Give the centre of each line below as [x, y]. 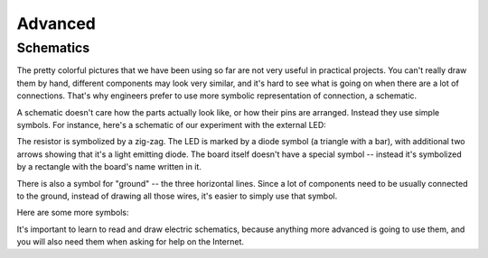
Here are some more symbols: [73, 213]
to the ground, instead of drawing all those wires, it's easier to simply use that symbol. [177, 196]
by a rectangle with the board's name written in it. [109, 167]
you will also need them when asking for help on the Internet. [130, 242]
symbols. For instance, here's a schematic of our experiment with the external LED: [172, 124]
